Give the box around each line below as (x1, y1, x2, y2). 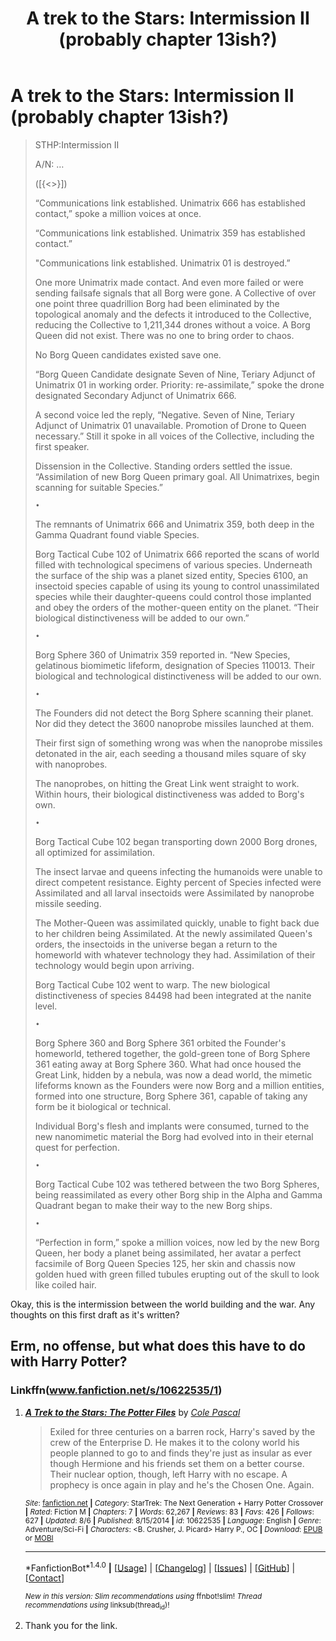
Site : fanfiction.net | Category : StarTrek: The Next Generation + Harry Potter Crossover (24, 1498, 324, 1508)
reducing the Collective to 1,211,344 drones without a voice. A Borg (34, 318, 311, 331)
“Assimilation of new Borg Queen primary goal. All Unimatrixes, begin (34, 470, 320, 482)
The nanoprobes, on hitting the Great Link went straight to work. (34, 777, 300, 789)
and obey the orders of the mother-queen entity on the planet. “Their (34, 601, 320, 613)
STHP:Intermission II (34, 138, 120, 151)
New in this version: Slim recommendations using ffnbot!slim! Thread (24, 1592, 263, 1602)
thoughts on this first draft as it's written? (10, 1308, 180, 1321)
